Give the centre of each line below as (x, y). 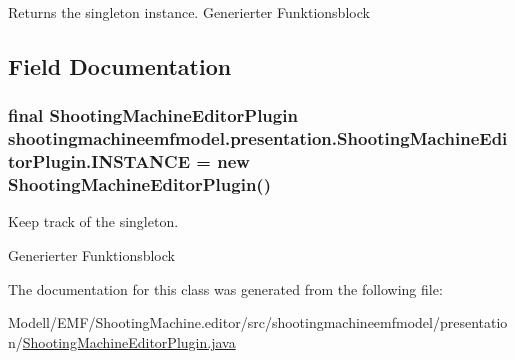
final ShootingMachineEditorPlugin (153, 115)
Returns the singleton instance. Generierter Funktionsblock (189, 12)
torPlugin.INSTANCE (99, 161)
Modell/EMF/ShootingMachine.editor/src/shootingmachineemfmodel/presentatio (258, 322)
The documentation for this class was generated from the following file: (225, 288)
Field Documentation (120, 65)
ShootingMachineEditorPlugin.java (129, 341)
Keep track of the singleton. (93, 221)
